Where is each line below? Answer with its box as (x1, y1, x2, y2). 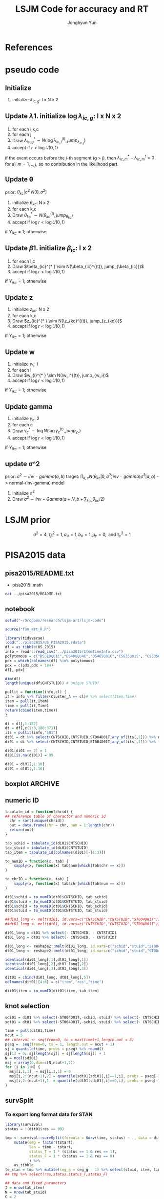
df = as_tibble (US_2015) (5, 644, 56, 650)
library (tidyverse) (5, 636, 45, 641)
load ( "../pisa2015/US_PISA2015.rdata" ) (5, 640, 86, 645)
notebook (5, 605, 35, 613)
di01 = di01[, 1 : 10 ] (5, 761, 45, 766)
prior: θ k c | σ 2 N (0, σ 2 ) (5, 188, 47, 196)
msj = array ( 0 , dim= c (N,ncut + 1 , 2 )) (5, 1060, 76, 1065)
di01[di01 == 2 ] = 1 (5, 748, 47, 753)
